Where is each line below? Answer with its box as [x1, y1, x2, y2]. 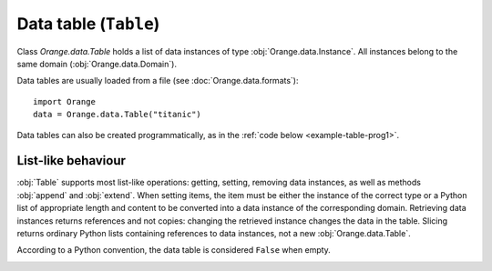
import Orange [33, 96, 96, 106]
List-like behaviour [16, 153, 127, 168]
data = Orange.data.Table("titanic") [33, 109, 202, 120]
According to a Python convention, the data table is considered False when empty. [16, 245, 332, 256]
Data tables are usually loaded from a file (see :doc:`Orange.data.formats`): [16, 75, 299, 86]
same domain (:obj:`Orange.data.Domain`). [16, 58, 178, 69]
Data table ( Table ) [16, 14, 160, 34]
